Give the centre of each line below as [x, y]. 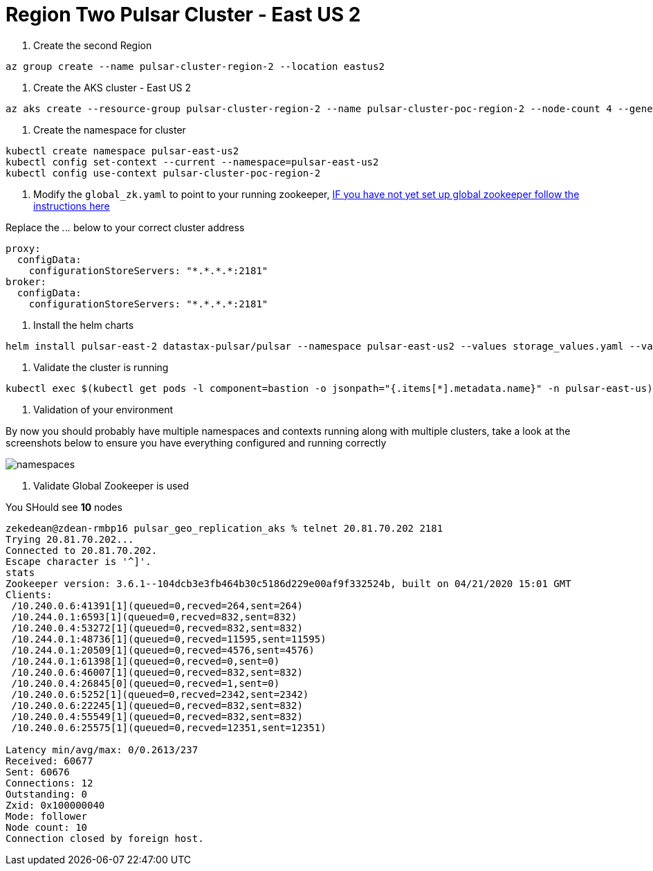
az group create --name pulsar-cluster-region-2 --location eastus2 [195, 66]
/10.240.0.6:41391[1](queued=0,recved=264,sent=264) [157, 605]
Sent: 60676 [38, 772]
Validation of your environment [103, 409]
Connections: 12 [49, 783]
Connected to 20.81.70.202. [82, 550]
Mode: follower [47, 816]
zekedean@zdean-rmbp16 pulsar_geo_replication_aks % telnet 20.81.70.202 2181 [224, 528]
